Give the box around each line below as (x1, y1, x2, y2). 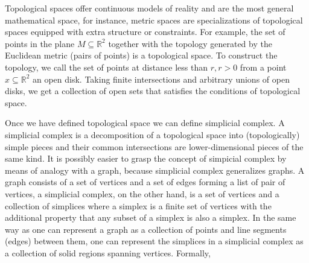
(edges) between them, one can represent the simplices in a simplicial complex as (5, 235, 304, 247)
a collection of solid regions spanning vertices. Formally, (5, 246, 211, 259)
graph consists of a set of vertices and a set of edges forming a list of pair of (5, 176, 285, 188)
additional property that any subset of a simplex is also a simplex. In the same (5, 211, 296, 224)
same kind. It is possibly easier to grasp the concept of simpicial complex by (5, 152, 287, 165)
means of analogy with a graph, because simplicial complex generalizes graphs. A (5, 163, 305, 176)
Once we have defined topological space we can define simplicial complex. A (5, 116, 285, 129)
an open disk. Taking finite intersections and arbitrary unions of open (32, 72, 290, 85)
